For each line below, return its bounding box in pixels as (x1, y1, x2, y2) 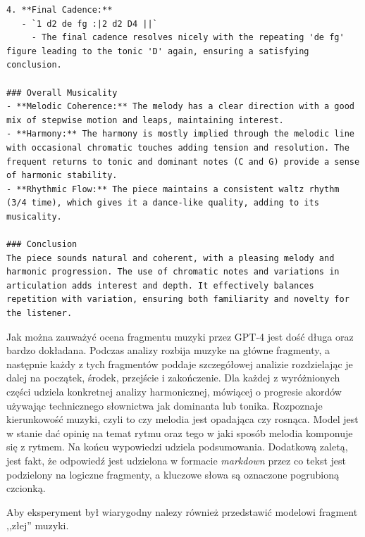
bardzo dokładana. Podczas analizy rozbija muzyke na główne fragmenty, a (6, 343, 330, 358)
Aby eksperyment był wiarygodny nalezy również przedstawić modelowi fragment (6, 504, 358, 519)
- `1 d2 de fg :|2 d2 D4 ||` (21, 18, 158, 29)
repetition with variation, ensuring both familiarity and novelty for (6, 294, 349, 305)
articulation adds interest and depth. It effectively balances (6, 280, 314, 291)
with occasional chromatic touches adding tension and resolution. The (6, 142, 349, 153)
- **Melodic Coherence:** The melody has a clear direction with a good (6, 101, 354, 112)
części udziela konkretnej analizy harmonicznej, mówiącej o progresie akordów (6, 384, 342, 399)
